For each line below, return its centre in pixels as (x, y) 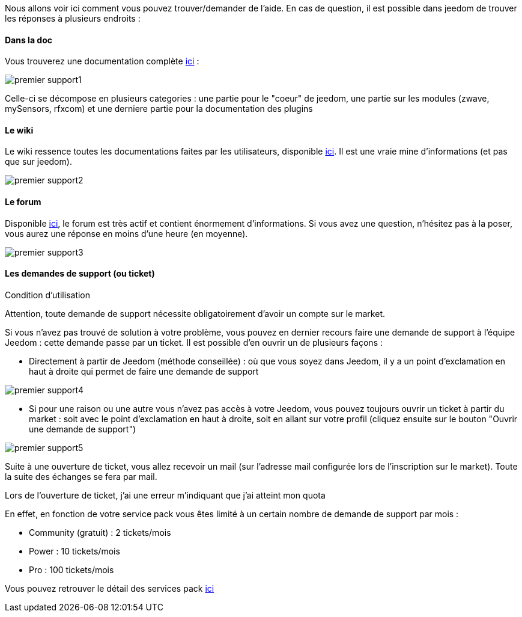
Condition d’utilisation (48, 295)
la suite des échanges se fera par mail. (81, 476)
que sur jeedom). (38, 162)
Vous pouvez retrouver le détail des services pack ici (110, 588)
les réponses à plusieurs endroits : (73, 18)
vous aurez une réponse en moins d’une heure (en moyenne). (126, 233)
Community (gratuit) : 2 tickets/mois (100, 532)
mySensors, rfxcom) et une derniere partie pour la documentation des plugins (159, 109)
